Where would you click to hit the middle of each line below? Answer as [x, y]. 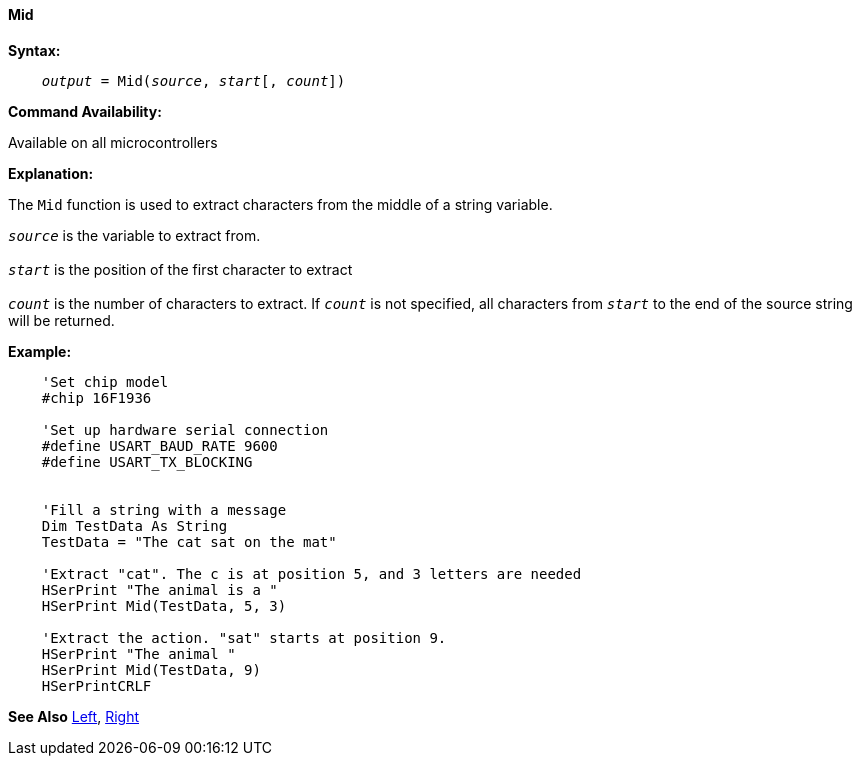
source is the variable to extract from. [134, 235]
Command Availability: [85, 111]
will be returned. [61, 320]
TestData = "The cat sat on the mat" [189, 541]
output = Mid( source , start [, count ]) [193, 80]
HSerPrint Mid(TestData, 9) [151, 669]
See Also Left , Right [73, 716]
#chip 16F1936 [96, 397]
